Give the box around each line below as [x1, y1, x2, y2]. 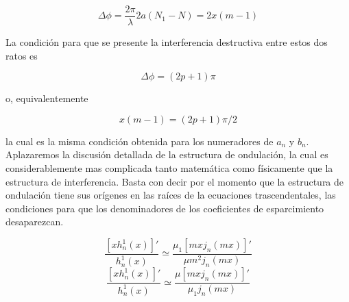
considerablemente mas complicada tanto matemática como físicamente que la [5, 161, 333, 175]
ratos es [5, 48, 38, 62]
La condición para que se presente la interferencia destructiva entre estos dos [5, 35, 328, 49]
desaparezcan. [5, 214, 64, 229]
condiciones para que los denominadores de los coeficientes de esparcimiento [5, 201, 324, 215]
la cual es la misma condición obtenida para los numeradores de [5, 134, 274, 148]
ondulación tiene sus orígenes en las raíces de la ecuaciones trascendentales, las [5, 188, 336, 202]
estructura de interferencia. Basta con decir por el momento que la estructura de [5, 174, 344, 188]
